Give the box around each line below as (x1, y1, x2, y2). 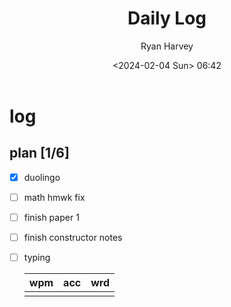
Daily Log (127, 7, 207, 30)
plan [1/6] (9, 145, 70, 162)
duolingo (23, 171, 61, 183)
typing (23, 252, 51, 263)
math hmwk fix (23, 191, 86, 203)
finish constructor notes (23, 231, 123, 243)
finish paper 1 (23, 211, 80, 223)
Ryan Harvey (140, 40, 194, 52)
